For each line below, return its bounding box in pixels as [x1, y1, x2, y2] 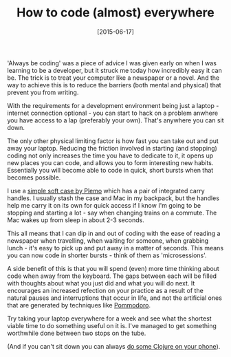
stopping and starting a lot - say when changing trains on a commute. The [7, 208, 217, 217]
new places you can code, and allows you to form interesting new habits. [7, 158, 214, 166]
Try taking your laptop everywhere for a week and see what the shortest [7, 314, 212, 323]
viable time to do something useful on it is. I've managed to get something [7, 321, 217, 329]
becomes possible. [7, 173, 61, 182]
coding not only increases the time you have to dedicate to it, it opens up [7, 151, 214, 160]
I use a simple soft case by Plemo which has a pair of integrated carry [7, 186, 205, 195]
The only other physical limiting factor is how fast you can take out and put [7, 136, 219, 145]
